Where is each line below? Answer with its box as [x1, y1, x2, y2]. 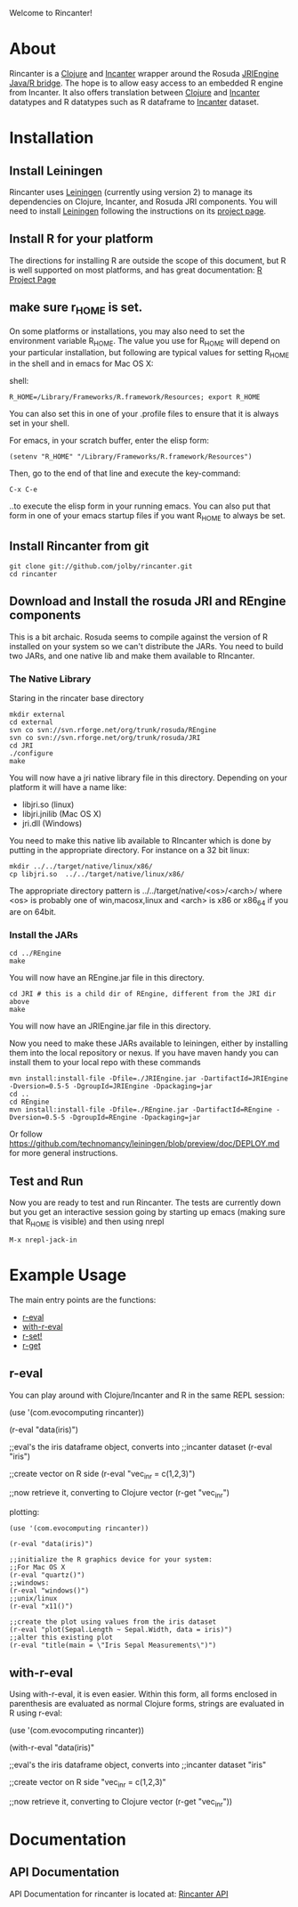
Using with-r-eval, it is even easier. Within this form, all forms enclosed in [9, 1688, 278, 1699]
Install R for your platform [9, 232, 154, 247]
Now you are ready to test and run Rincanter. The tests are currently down [9, 1197, 282, 1208]
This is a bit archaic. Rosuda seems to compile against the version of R [9, 632, 269, 642]
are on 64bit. [9, 906, 56, 917]
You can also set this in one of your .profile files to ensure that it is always [9, 409, 279, 420]
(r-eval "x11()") [9, 1602, 74, 1611]
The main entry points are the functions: [9, 1294, 157, 1305]
